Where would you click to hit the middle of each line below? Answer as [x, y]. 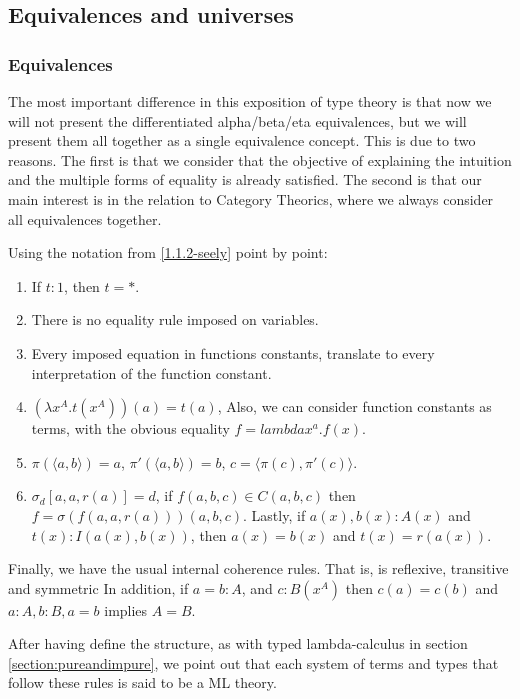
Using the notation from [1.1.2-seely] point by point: [168, 252]
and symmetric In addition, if [98, 587]
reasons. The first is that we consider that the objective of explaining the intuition [260, 159]
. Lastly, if [274, 514]
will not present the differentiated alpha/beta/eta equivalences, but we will [237, 120]
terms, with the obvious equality [130, 428]
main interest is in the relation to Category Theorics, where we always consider [251, 198]
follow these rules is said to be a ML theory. [142, 682]
